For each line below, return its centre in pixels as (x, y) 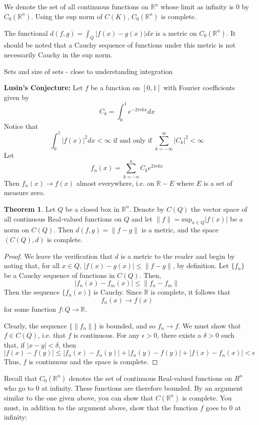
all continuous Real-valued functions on (63, 218)
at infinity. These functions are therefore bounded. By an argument (142, 387)
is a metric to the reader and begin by (178, 256)
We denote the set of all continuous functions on (76, 6)
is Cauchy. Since (118, 292)
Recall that (21, 378)
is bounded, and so (128, 325)
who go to (19, 387)
